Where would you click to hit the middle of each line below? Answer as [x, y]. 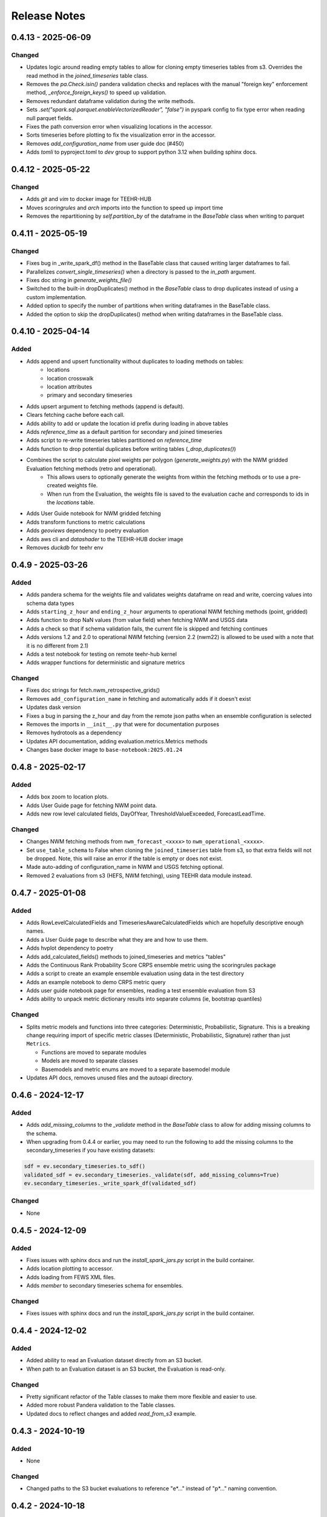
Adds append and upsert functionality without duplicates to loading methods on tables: [135, 361]
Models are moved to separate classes [90, 1061]
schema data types [50, 603]
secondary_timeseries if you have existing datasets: [91, 1150]
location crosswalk [70, 378]
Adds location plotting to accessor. [70, 1269]
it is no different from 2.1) [58, 646]
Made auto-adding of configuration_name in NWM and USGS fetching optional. [125, 867]
